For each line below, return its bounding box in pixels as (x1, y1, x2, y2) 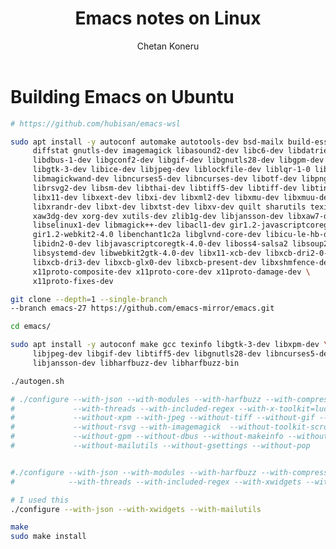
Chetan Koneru (136, 40, 200, 52)
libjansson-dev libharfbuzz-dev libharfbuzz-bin (32, 358, 240, 368)
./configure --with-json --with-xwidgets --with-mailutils (10, 504, 262, 514)
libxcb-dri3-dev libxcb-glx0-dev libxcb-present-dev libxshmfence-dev (32, 257, 333, 267)
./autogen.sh (10, 376, 65, 386)
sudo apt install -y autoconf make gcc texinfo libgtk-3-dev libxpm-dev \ (10, 340, 329, 350)
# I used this (10, 495, 70, 505)
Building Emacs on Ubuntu (10, 85, 235, 108)
